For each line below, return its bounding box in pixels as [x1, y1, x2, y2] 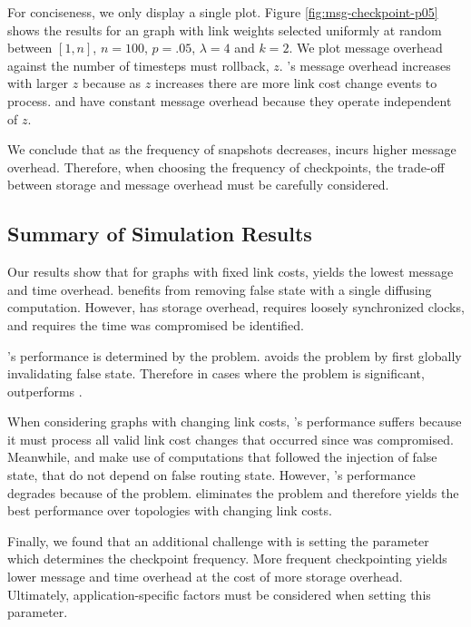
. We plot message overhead [289, 38, 443, 57]
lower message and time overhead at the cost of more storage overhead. [7, 567, 403, 586]
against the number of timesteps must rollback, [7, 55, 270, 74]
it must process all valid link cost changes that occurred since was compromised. [7, 429, 454, 448]
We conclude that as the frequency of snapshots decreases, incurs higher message [7, 140, 456, 159]
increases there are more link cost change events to [154, 73, 437, 93]
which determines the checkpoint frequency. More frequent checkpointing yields [7, 549, 447, 568]
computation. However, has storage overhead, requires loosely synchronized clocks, [7, 298, 465, 317]
